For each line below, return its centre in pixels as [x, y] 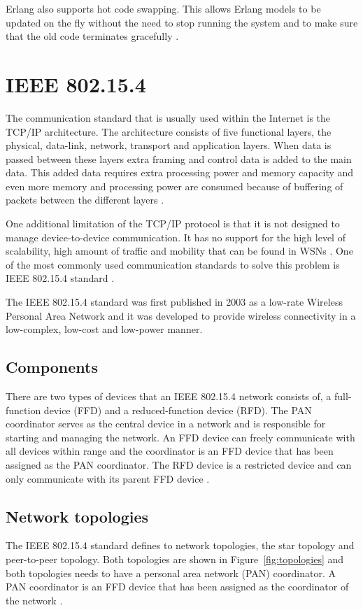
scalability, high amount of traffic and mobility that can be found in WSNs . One [179, 251]
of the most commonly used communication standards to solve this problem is [173, 264]
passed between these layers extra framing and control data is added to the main [179, 158]
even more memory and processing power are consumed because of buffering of [175, 186]
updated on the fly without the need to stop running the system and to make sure [182, 22]
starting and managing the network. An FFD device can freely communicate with [180, 437]
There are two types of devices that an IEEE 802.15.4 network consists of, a [169, 396]
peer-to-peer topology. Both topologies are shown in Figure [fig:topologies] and [175, 559]
